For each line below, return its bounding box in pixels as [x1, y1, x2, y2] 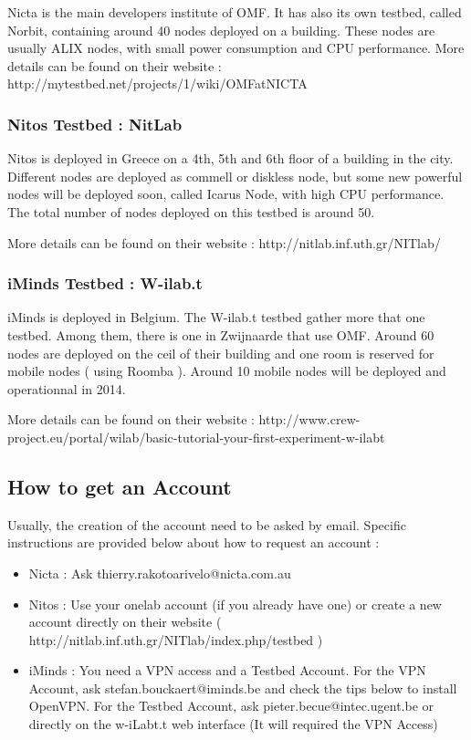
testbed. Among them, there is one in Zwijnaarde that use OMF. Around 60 [7, 325, 434, 344]
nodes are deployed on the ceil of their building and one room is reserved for [7, 343, 434, 362]
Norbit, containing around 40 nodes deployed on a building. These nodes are [7, 20, 435, 39]
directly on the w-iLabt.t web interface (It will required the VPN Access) [28, 714, 438, 734]
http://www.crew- [258, 410, 361, 429]
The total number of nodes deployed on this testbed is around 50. [7, 202, 375, 221]
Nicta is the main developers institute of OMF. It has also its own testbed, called [7, 3, 462, 21]
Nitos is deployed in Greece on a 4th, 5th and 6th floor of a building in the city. [7, 149, 454, 168]
